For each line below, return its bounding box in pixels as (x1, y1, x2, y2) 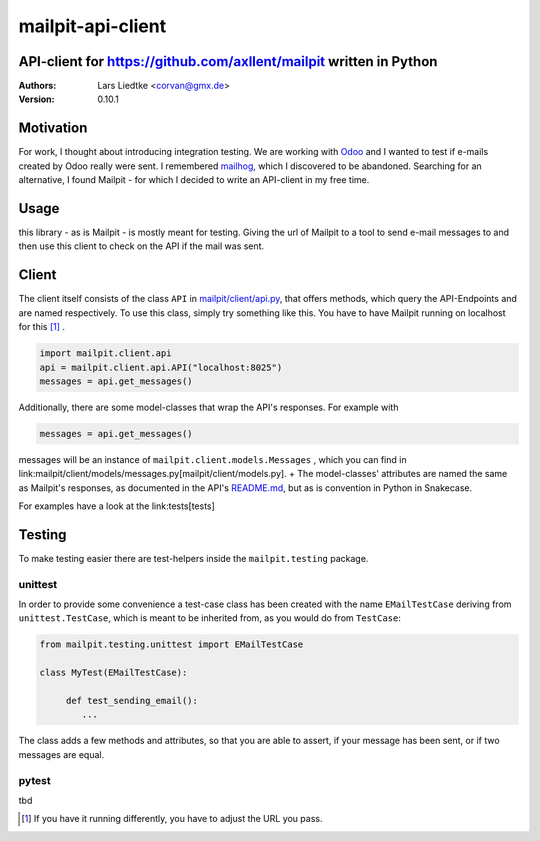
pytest (18, 773, 51, 787)
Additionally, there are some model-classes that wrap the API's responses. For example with (18, 401, 399, 413)
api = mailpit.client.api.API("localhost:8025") (39, 361, 283, 373)
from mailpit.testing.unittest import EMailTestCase (39, 639, 304, 650)
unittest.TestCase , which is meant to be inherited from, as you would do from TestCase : (18, 612, 402, 624)
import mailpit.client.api (39, 348, 172, 359)
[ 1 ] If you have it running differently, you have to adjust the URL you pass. (21, 813, 323, 825)
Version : (18, 93, 55, 105)
